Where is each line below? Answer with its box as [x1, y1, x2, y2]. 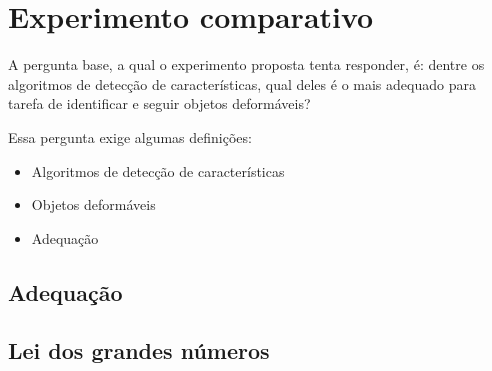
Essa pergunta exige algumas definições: [8, 126, 252, 147]
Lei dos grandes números [8, 335, 270, 366]
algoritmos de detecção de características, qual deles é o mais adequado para [8, 73, 476, 94]
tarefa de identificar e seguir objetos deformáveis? [8, 93, 311, 114]
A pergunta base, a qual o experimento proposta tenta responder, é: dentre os [8, 54, 485, 75]
